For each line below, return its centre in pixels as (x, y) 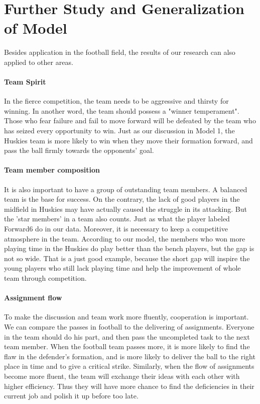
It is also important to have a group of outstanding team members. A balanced (126, 189)
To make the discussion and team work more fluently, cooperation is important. (126, 317)
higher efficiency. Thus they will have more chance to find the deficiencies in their (129, 386)
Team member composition (52, 170)
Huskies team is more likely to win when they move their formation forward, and (128, 140)
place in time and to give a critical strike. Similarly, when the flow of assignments (129, 366)
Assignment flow (33, 298)
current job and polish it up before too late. (71, 396)
